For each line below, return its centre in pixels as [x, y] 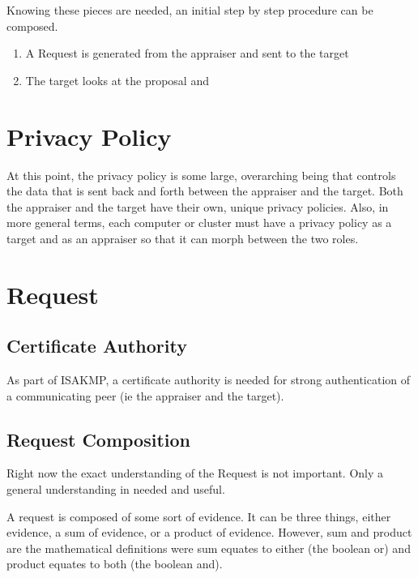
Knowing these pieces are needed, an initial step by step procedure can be [190, 10]
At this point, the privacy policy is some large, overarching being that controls [201, 175]
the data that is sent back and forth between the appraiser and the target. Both [205, 191]
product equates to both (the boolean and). [115, 564]
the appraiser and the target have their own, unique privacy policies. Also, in [198, 206]
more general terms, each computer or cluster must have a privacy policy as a [199, 223]
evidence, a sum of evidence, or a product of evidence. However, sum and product [209, 532]
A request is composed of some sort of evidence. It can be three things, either [199, 516]
